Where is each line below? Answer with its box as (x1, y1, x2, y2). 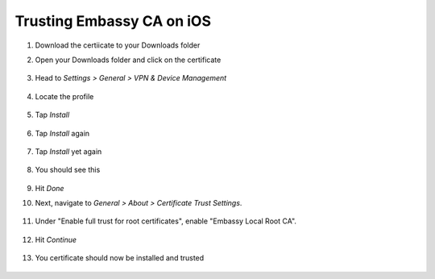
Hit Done (35, 183, 64, 193)
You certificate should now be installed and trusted (35, 253, 205, 263)
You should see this (35, 165, 101, 175)
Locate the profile (35, 91, 94, 101)
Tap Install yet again (35, 146, 102, 156)
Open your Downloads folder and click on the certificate (35, 55, 222, 65)
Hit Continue (35, 235, 77, 244)
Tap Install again (35, 128, 90, 138)
